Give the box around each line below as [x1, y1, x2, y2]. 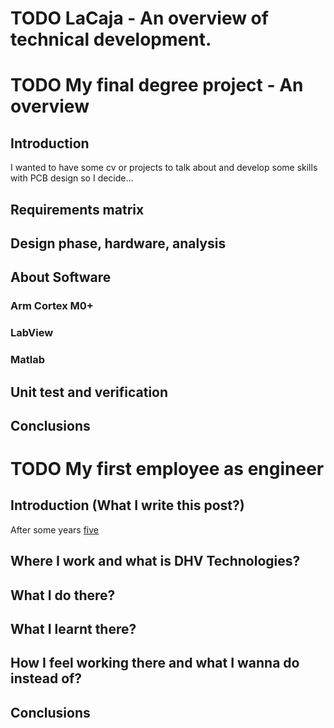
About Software [10, 269, 112, 286]
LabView [10, 326, 54, 340]
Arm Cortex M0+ [10, 299, 94, 313]
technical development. [10, 28, 212, 51]
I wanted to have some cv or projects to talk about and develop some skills [10, 162, 318, 174]
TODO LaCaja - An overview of [10, 7, 269, 30]
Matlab [10, 353, 46, 367]
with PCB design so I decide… [10, 172, 134, 184]
